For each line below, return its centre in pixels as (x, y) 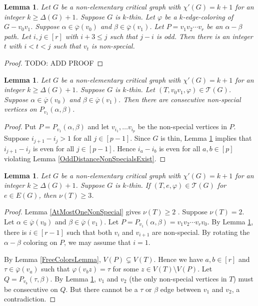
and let (98, 126)
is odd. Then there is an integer (204, 36)
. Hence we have (178, 259)
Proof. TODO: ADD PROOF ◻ (54, 62)
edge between (181, 289)
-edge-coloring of (208, 16)
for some (126, 269)
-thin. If (138, 185)
